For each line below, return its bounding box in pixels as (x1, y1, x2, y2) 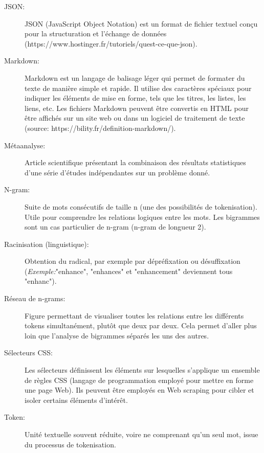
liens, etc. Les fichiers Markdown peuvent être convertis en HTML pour (25, 102, 249, 113)
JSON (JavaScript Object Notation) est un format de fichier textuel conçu (25, 18, 258, 29)
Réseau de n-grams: (4, 293, 65, 304)
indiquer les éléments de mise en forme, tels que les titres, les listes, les (25, 93, 246, 103)
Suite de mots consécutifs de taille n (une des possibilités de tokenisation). (25, 201, 257, 212)
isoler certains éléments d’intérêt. (25, 394, 128, 405)
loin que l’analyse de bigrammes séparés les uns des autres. (25, 330, 209, 341)
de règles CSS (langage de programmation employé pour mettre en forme (25, 374, 254, 385)
